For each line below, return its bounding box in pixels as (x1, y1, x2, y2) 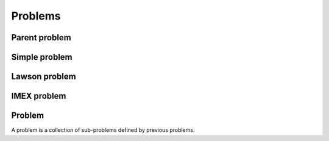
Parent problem (11, 32, 71, 43)
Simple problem (11, 52, 73, 62)
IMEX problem (11, 91, 66, 101)
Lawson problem (11, 71, 76, 82)
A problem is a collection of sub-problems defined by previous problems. (11, 126, 195, 134)
